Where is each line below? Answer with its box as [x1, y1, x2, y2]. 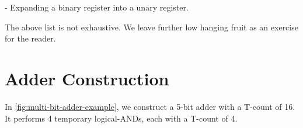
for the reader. [5, 32, 56, 44]
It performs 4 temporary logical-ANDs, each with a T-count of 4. [5, 112, 238, 124]
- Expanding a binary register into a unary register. [5, 1, 189, 13]
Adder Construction [5, 66, 169, 90]
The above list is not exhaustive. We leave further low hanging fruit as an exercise [5, 20, 298, 33]
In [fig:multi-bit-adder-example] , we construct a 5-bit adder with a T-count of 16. [5, 100, 295, 112]
